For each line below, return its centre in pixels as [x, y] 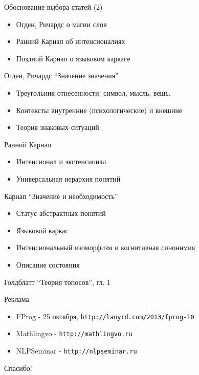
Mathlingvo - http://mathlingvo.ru [74, 333]
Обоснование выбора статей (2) [53, 7]
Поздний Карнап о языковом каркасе [73, 58]
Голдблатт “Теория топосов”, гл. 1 [58, 282]
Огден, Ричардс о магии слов [61, 24]
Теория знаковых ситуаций [58, 127]
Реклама [17, 299]
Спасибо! [18, 368]
